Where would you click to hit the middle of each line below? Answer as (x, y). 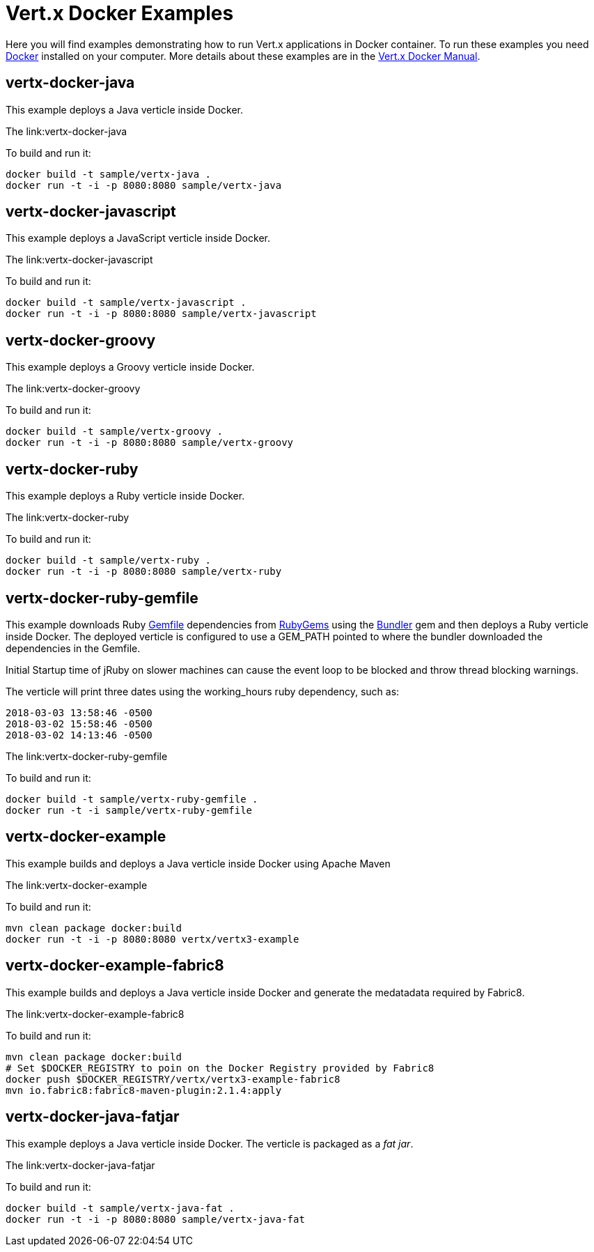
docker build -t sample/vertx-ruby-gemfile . (132, 799)
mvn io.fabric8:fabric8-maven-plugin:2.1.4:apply (144, 1090)
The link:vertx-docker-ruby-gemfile (87, 756)
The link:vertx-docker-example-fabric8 (95, 1014)
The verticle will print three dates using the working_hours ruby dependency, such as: (203, 691)
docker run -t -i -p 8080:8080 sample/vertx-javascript (161, 314)
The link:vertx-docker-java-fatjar (80, 1165)
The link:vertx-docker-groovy (73, 389)
